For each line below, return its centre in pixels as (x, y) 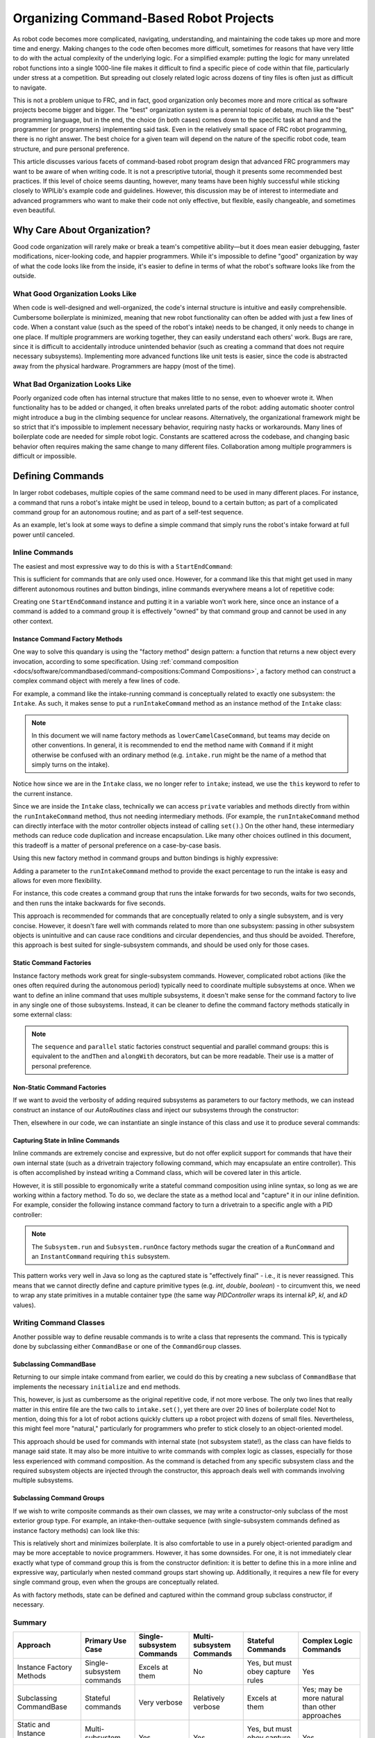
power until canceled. (44, 535)
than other (319, 1707)
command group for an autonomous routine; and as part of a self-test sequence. (128, 512)
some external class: (42, 1014)
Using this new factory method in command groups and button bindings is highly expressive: (145, 858)
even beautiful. (34, 210)
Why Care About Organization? (82, 230)
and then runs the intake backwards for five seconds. (89, 903)
